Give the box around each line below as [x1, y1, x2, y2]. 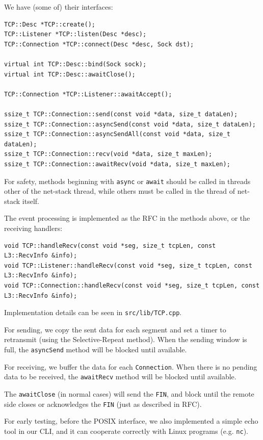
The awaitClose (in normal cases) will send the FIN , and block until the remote [4, 388, 254, 399]
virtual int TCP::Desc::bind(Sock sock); [4, 60, 147, 68]
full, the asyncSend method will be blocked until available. [4, 344, 187, 354]
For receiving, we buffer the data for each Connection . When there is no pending [4, 361, 257, 372]
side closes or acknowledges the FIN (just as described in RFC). [4, 398, 202, 409]
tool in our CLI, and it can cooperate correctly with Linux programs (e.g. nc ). [4, 425, 248, 436]
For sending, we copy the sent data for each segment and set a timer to [4, 324, 226, 334]
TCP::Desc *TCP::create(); [4, 20, 95, 28]
